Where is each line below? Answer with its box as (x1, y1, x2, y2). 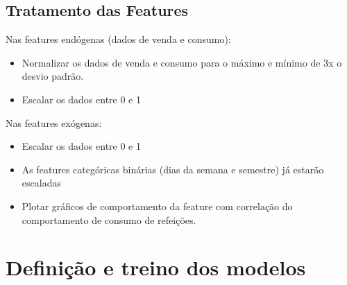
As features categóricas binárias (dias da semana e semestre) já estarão (22, 162, 324, 176)
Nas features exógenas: (6, 115, 102, 130)
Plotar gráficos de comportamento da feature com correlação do (22, 198, 293, 213)
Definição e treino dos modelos (6, 253, 306, 282)
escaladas (22, 175, 61, 190)
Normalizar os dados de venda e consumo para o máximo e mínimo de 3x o (22, 55, 342, 69)
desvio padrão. (22, 69, 84, 83)
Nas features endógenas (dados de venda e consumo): (6, 32, 231, 46)
